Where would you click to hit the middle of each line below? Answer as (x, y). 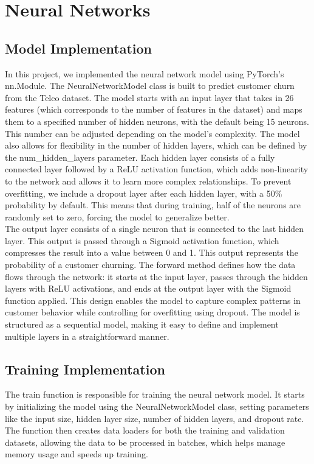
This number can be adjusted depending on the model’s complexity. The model (152, 133)
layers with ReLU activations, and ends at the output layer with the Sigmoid (148, 288)
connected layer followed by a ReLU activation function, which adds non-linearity (157, 169)
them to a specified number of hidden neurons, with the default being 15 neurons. (157, 121)
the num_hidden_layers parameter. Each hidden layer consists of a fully (140, 157)
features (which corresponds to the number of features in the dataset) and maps (154, 109)
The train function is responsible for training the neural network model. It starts (155, 394)
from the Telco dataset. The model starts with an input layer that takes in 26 (149, 97)
